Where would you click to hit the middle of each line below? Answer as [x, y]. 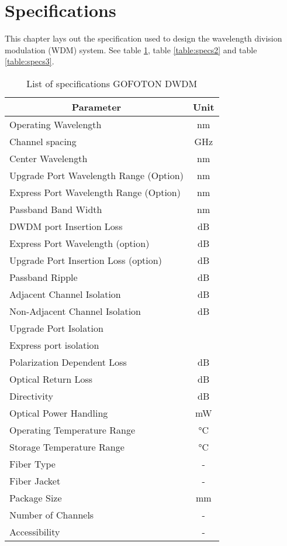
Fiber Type [32, 463]
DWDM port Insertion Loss [66, 226]
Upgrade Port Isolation [56, 328]
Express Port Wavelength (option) [79, 243]
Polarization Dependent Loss [68, 362]
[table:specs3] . [30, 61]
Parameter [96, 107]
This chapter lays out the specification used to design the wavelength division [143, 38]
